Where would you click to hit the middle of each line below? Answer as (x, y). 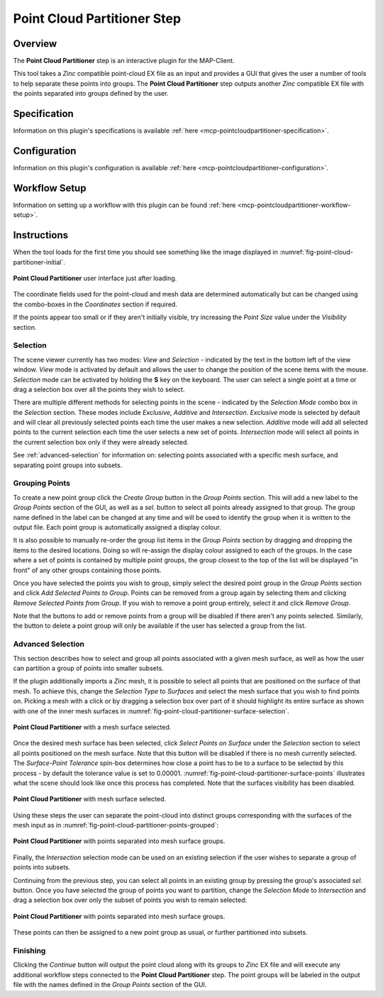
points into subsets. (42, 867)
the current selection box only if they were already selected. (101, 442)
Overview (35, 44)
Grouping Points (42, 484)
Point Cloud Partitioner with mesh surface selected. (90, 799)
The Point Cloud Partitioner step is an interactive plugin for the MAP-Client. (124, 61)
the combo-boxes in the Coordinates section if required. (95, 304)
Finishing (29, 950)
